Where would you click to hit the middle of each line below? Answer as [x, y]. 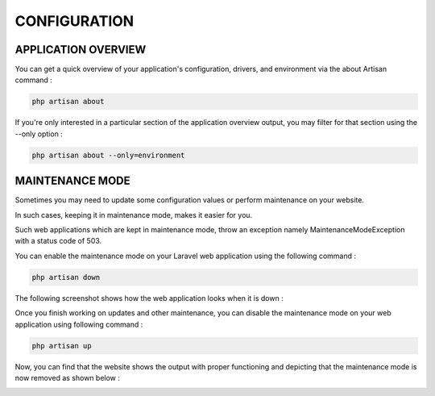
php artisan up [62, 346]
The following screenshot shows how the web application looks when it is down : [149, 298]
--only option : [39, 134]
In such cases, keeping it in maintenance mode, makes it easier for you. [134, 215]
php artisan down [66, 277]
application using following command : [79, 324]
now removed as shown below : [68, 377]
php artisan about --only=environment [108, 155]
